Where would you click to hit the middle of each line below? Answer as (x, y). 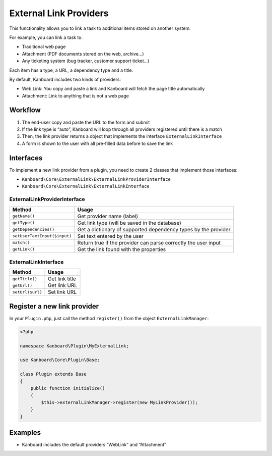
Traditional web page (44, 47)
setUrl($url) (27, 292)
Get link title (62, 279)
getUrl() (22, 285)
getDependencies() (33, 230)
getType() (24, 223)
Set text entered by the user (110, 236)
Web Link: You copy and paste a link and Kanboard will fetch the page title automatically (113, 89)
